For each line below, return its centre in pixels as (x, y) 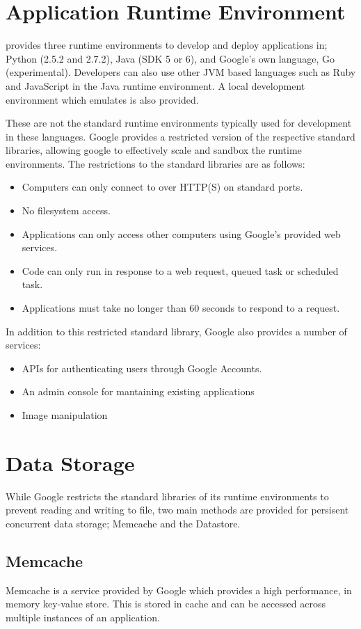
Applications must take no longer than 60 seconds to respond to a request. (181, 308)
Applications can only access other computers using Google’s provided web (181, 233)
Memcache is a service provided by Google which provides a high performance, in (179, 590)
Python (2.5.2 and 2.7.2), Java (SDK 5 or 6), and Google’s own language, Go (170, 58)
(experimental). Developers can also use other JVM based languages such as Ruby (181, 72)
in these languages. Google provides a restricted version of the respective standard (180, 136)
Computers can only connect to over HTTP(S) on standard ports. (162, 187)
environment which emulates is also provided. (102, 99)
